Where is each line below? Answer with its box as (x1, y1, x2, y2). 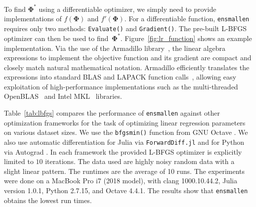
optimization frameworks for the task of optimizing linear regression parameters (4, 117, 246, 127)
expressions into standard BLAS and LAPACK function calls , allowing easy (4, 72, 236, 82)
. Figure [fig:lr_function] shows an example (120, 33, 252, 43)
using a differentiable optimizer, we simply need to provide (39, 3, 216, 14)
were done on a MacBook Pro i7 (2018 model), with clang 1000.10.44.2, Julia (4, 175, 237, 186)
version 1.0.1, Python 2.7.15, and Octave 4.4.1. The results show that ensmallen (4, 185, 248, 195)
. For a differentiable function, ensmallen (124, 13, 250, 24)
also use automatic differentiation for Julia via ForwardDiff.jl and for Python (4, 136, 244, 147)
